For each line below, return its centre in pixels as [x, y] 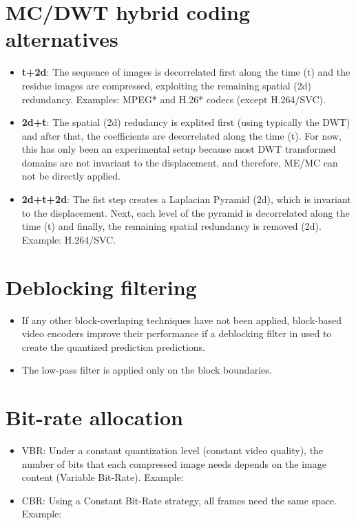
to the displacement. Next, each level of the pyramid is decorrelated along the [186, 212]
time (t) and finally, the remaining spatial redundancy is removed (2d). [171, 226]
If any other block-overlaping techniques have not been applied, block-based [181, 320]
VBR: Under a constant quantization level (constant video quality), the [172, 450]
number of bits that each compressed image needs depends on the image [174, 463]
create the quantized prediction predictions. [114, 346]
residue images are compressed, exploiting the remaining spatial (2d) [166, 85]
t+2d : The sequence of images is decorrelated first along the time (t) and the [186, 72]
